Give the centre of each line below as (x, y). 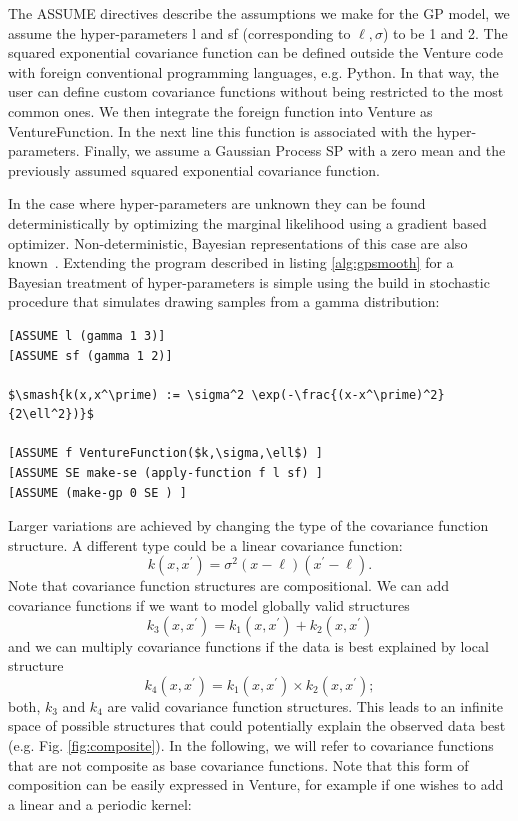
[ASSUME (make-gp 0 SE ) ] (97, 492)
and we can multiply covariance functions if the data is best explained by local (248, 645)
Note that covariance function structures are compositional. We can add (228, 585)
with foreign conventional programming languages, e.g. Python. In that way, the (253, 71)
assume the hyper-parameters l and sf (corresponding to (179, 32)
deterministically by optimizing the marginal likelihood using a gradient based (247, 222)
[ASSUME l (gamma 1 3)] (87, 335)
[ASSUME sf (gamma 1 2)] (90, 355)
